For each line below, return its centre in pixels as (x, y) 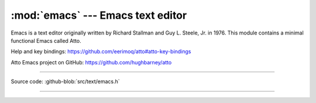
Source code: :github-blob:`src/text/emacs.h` (65, 81)
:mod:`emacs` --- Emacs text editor (99, 15)
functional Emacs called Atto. (46, 40)
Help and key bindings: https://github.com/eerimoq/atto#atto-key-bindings (101, 51)
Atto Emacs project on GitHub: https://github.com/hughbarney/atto (91, 62)
